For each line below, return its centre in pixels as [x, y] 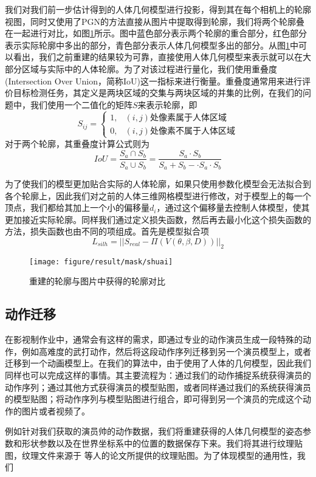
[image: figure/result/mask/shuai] [101, 262]
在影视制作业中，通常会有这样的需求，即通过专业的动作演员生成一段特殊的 [154, 339]
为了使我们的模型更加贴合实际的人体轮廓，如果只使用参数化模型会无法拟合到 [158, 184]
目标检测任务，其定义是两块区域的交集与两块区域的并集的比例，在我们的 [158, 93]
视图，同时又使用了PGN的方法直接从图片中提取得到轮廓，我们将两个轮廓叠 [155, 21]
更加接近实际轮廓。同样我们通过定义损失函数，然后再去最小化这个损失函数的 [158, 219]
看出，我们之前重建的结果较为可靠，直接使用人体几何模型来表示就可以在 [158, 57]
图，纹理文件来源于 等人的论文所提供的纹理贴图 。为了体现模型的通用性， [151, 455]
